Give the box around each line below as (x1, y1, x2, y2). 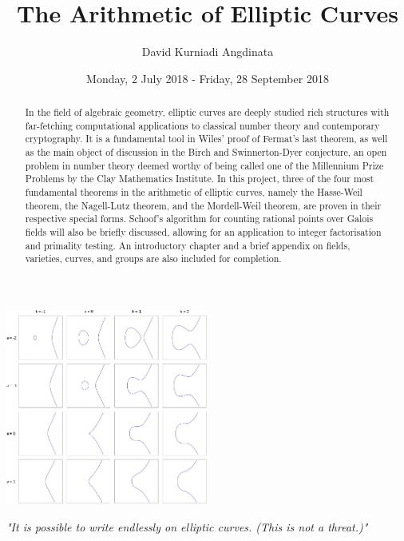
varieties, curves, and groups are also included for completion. (25, 252, 282, 265)
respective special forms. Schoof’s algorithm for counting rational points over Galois (25, 212, 374, 225)
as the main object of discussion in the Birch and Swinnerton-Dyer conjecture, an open (25, 145, 387, 159)
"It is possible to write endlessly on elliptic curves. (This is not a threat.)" (6, 519, 368, 535)
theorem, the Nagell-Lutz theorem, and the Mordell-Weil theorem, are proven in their (25, 198, 382, 212)
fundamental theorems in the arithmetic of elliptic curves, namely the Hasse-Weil (25, 185, 362, 199)
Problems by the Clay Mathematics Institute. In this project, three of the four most (25, 172, 374, 185)
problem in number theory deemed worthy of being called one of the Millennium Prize (25, 158, 384, 172)
